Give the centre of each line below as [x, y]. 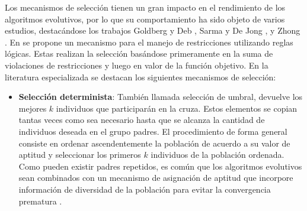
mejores [33, 108]
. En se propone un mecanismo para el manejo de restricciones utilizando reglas [149, 42]
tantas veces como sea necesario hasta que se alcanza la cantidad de [142, 120]
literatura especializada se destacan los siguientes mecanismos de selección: [140, 77]
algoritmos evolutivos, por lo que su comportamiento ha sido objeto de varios [145, 19]
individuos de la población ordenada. [218, 155]
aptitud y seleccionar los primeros [80, 155]
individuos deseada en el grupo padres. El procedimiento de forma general [153, 131]
